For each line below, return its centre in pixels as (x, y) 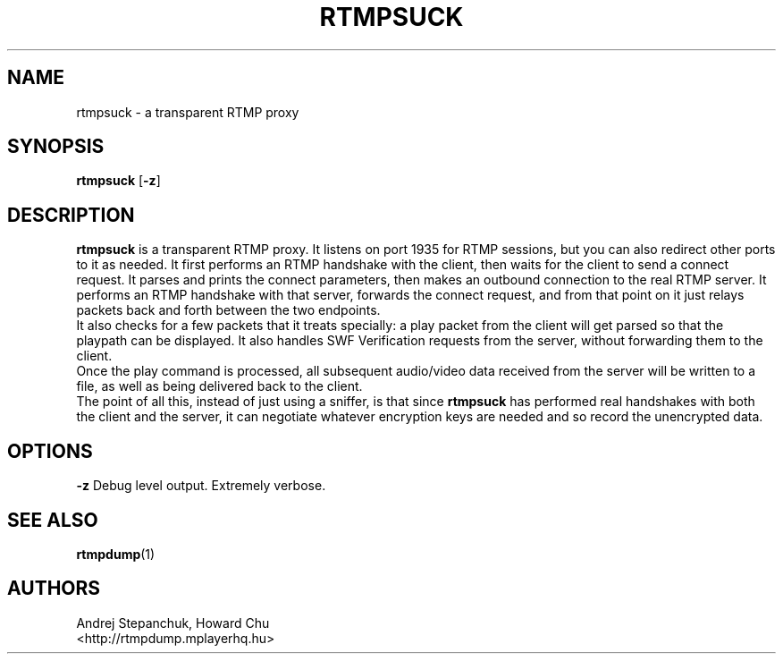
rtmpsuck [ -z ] (118, 181)
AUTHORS (54, 589)
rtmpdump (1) (116, 554)
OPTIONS (50, 451)
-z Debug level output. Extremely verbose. (201, 486)
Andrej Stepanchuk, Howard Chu (173, 623)
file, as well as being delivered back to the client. (219, 386)
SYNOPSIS (56, 147)
